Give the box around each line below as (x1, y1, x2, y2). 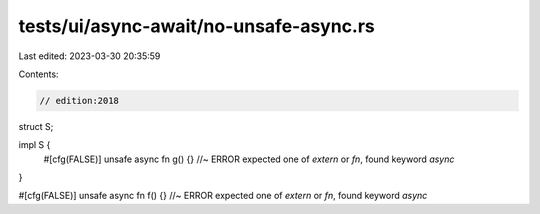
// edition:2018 (39, 95, 120, 106)
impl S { (18, 139, 51, 151)
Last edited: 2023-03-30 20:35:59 (18, 50, 161, 62)
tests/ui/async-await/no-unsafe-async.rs (18, 15, 375, 37)
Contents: (18, 68, 59, 80)
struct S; (18, 120, 54, 132)
